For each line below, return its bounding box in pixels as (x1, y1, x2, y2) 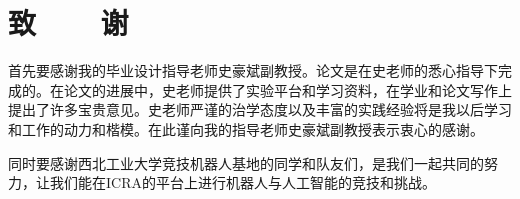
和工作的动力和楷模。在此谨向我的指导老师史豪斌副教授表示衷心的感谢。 (8, 118, 484, 139)
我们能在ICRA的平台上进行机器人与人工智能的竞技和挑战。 (49, 172, 436, 193)
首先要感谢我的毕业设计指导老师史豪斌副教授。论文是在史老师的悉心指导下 (8, 60, 498, 81)
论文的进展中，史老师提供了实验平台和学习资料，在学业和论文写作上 (63, 79, 512, 100)
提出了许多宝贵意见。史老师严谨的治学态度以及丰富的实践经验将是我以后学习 (8, 99, 512, 120)
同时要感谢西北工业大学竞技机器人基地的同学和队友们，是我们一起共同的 (8, 152, 484, 173)
